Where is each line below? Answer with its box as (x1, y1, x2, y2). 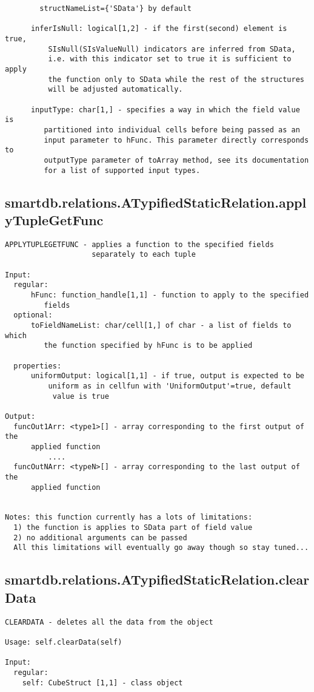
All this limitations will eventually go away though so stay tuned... (13, 543, 309, 552)
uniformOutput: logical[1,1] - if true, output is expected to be (30, 371, 304, 381)
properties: (13, 361, 62, 370)
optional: (13, 311, 53, 320)
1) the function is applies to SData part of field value (13, 523, 253, 532)
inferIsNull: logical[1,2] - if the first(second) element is (30, 24, 287, 33)
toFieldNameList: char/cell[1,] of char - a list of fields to (30, 321, 292, 330)
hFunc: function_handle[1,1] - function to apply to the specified (30, 291, 309, 300)
